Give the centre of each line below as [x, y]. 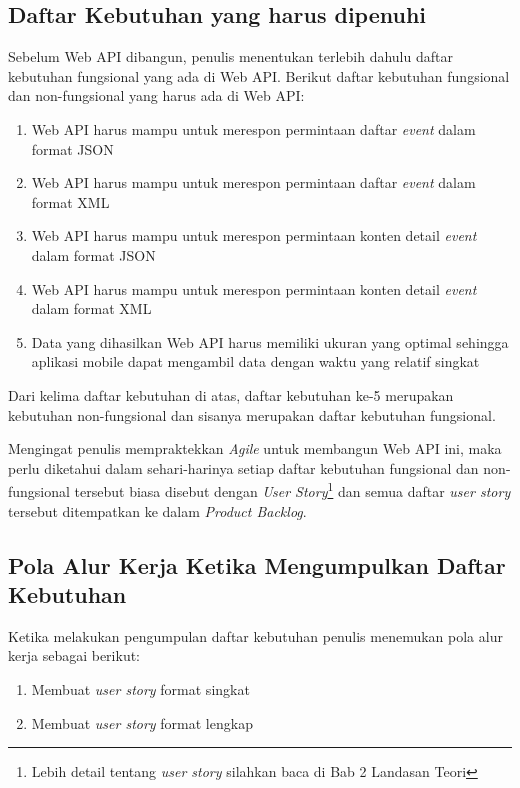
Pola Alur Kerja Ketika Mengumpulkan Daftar [257, 564]
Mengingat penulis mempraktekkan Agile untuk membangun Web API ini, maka [255, 448]
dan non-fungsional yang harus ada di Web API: [156, 95]
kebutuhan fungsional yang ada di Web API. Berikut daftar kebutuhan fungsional [259, 75]
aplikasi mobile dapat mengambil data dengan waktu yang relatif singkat [255, 361]
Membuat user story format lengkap [142, 722]
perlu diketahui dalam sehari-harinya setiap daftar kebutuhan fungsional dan [243, 467]
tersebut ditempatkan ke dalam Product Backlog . [157, 510]
